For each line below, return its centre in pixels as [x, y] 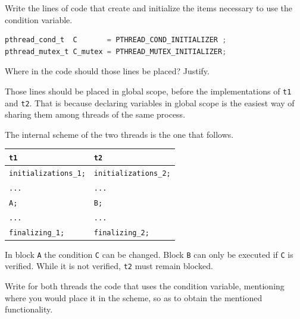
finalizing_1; [37, 233]
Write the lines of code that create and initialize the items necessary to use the [149, 8]
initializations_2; [132, 173]
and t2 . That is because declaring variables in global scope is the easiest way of [150, 102]
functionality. [29, 309]
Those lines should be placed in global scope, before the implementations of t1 [148, 91]
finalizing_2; [121, 233]
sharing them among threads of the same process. [95, 114]
